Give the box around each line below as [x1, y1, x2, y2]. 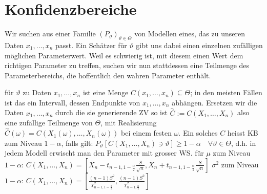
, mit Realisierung [100, 117, 157, 128]
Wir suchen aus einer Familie [5, 28, 96, 39]
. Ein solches [178, 127, 218, 138]
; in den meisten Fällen [190, 87, 262, 98]
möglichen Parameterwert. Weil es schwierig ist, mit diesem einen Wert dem [5, 50, 243, 60]
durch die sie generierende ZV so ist [55, 107, 168, 118]
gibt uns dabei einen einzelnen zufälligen [136, 39, 263, 50]
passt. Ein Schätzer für [55, 39, 127, 50]
